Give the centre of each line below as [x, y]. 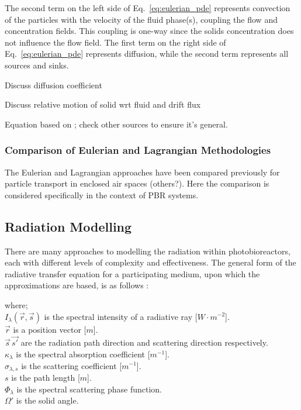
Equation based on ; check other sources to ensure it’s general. [116, 124]
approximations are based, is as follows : [77, 285]
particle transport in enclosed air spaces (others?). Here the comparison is [137, 183]
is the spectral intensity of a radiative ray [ [121, 316]
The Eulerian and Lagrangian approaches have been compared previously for [142, 172]
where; [16, 304]
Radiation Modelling [68, 226]
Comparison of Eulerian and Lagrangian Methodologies [138, 150]
